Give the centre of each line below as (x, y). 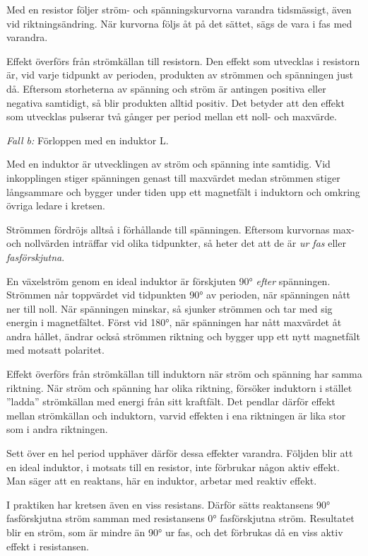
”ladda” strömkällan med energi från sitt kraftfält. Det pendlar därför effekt (171, 401)
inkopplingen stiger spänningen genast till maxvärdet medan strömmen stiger (173, 177)
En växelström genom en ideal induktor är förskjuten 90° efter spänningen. (168, 280)
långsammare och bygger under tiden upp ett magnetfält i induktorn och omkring (183, 191)
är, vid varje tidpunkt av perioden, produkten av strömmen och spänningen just (180, 75)
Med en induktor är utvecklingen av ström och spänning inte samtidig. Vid (168, 164)
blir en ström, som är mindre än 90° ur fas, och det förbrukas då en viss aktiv (175, 532)
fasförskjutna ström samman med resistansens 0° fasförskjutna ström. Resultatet (180, 518)
